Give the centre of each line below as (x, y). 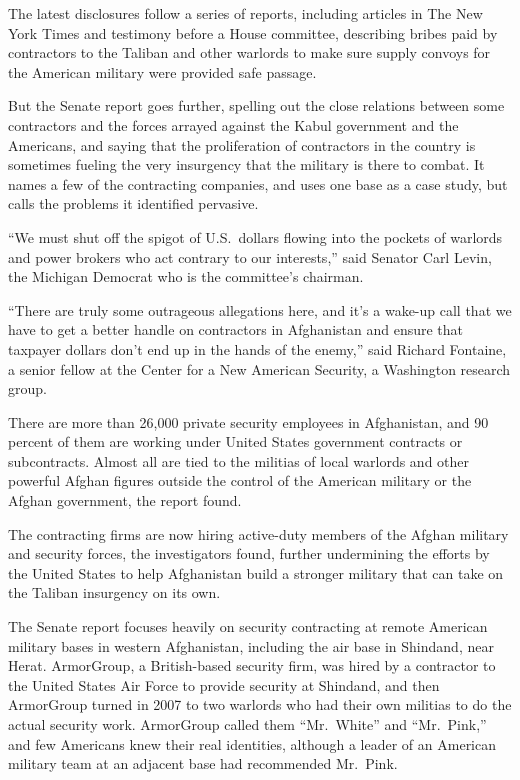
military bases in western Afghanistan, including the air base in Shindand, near (251, 645)
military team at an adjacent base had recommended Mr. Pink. (203, 763)
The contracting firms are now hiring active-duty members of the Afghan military (258, 533)
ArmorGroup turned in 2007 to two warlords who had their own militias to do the (260, 704)
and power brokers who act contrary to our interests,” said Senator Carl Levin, (250, 256)
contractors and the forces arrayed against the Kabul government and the (233, 124)
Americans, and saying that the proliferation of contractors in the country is (242, 144)
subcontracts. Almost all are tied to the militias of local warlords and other (239, 460)
